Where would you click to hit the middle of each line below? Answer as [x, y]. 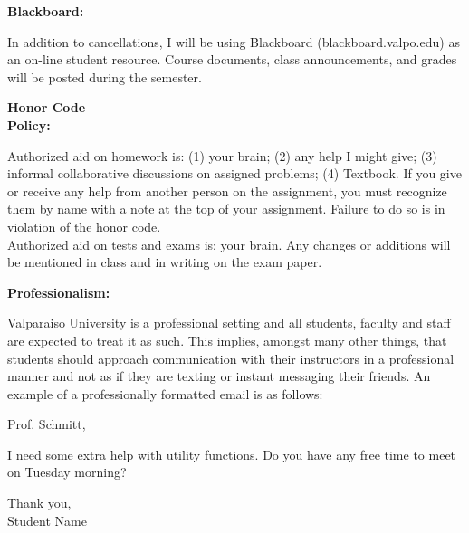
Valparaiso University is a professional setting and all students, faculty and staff [229, 323]
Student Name [47, 520]
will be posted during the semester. [105, 76]
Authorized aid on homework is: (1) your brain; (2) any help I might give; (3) [222, 155]
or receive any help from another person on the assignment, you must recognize [227, 190]
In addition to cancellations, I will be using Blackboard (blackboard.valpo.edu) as [234, 41]
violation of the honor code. [84, 226]
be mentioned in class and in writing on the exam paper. [165, 262]
